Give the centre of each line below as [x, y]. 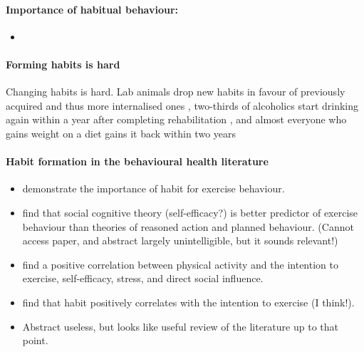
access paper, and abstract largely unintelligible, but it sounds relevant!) [180, 240]
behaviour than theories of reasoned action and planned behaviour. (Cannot [188, 226]
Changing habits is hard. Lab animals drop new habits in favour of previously [176, 92]
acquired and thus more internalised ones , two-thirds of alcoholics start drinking [182, 105]
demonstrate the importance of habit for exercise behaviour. [154, 188]
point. [35, 340]
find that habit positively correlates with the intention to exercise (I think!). [188, 302]
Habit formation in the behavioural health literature [137, 161]
